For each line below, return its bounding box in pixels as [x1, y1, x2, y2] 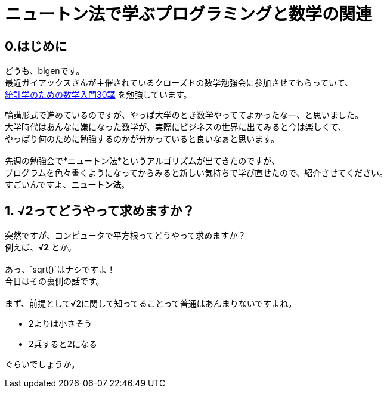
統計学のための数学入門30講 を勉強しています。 [5, 89, 192, 100]
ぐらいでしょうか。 [5, 359, 80, 370]
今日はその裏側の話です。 [5, 276, 104, 287]
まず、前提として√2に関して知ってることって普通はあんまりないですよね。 [5, 298, 297, 309]
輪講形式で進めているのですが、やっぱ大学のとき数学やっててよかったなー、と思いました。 [5, 110, 363, 120]
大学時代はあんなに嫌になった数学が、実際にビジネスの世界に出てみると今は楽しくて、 [5, 122, 346, 132]
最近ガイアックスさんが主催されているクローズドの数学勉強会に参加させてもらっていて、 [5, 78, 353, 88]
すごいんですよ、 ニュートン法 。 [5, 180, 130, 190]
